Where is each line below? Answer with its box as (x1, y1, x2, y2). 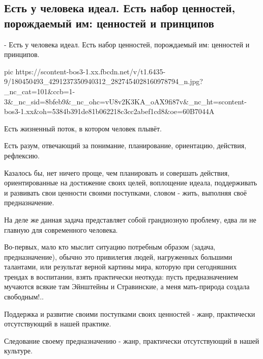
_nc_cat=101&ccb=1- (4, 86, 75, 96)
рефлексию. (4, 150, 40, 160)
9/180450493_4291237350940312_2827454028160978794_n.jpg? (4, 76, 203, 87)
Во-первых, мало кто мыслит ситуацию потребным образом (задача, (4, 241, 216, 252)
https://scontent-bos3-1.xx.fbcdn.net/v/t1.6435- (15, 66, 166, 76)
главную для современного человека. (4, 224, 118, 235)
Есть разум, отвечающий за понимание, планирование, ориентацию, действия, (4, 140, 247, 151)
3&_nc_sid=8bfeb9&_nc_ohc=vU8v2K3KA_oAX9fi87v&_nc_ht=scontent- (4, 96, 247, 106)
